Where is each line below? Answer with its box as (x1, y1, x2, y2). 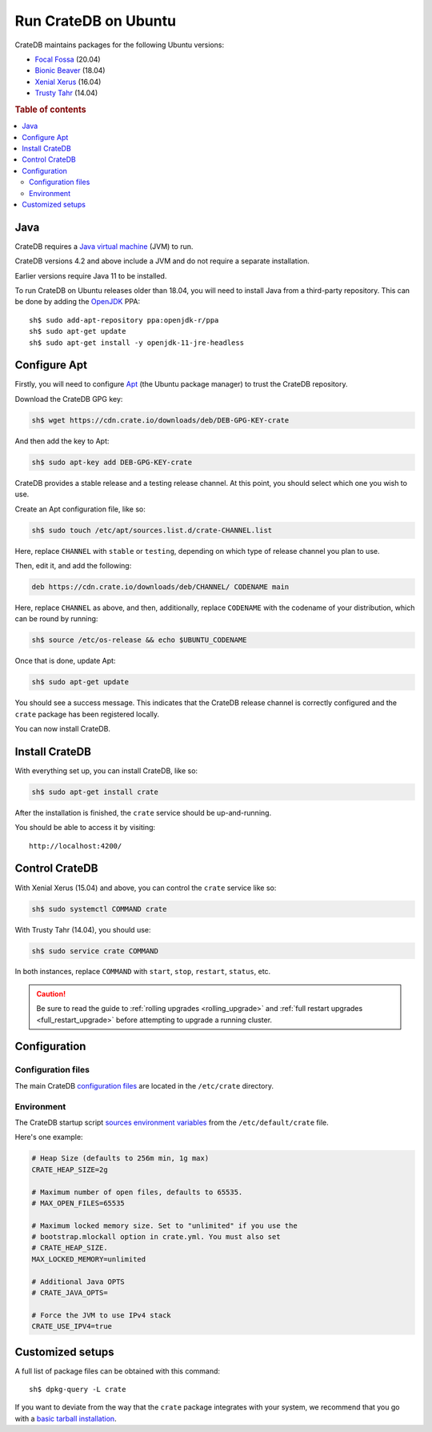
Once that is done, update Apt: (14, 656, 116, 666)
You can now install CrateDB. (14, 724, 111, 733)
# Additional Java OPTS (31, 1277, 126, 1286)
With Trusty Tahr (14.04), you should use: (14, 925, 151, 934)
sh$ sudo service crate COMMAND (31, 946, 159, 956)
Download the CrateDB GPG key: (14, 394, 123, 403)
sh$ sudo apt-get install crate (31, 787, 159, 796)
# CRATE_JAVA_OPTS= (31, 1289, 108, 1298)
